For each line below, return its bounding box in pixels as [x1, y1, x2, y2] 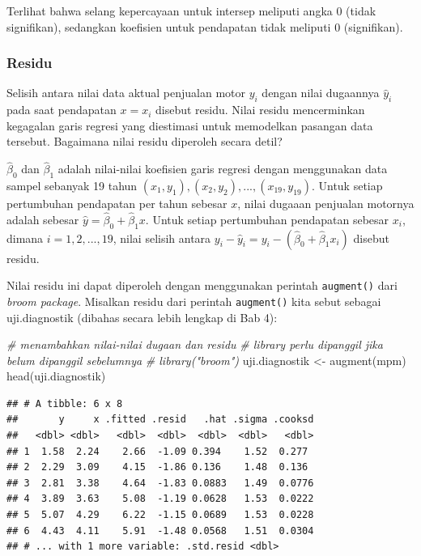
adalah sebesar [6, 210, 79, 227]
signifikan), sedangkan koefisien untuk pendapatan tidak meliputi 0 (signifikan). [6, 18, 403, 35]
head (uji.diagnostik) [6, 367, 106, 384]
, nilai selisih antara [113, 229, 211, 246]
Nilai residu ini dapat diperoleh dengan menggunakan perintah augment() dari [6, 277, 398, 294]
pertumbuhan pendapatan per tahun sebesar [6, 195, 228, 211]
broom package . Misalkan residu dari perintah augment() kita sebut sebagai [6, 292, 381, 309]
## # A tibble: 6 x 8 [6, 397, 123, 410]
